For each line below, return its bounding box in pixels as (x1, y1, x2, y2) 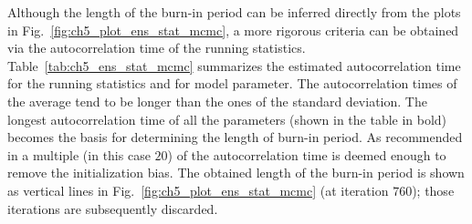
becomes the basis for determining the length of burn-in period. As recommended (7, 127, 463, 147)
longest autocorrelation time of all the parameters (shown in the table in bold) (7, 109, 447, 128)
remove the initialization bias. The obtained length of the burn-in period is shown (7, 163, 465, 182)
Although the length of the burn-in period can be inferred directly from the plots (7, 3, 461, 21)
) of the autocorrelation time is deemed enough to (167, 145, 446, 164)
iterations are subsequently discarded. (7, 199, 218, 218)
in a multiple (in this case (7, 145, 151, 164)
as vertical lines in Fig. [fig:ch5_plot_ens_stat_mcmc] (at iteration (7, 180, 389, 199)
